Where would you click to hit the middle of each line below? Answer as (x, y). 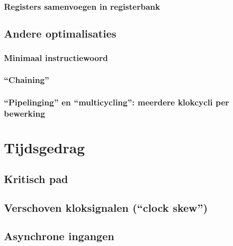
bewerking (25, 113)
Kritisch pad (36, 178)
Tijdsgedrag (44, 148)
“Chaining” (27, 80)
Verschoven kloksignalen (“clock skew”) (106, 207)
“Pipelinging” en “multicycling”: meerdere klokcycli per (116, 102)
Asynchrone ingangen (59, 236)
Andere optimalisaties (60, 33)
